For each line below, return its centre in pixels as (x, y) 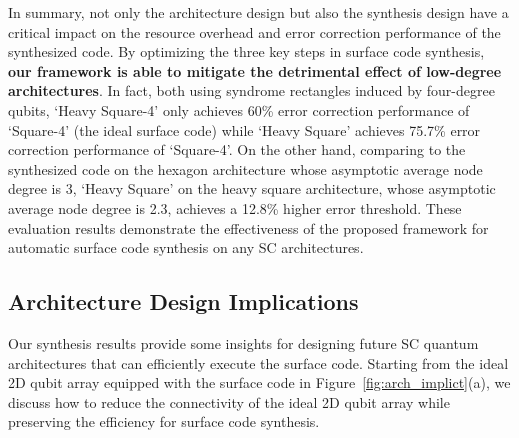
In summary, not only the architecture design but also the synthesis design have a (258, 12)
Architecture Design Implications (183, 301)
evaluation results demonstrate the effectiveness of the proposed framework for (248, 227)
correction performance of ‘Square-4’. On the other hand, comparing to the (237, 149)
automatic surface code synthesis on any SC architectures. (186, 247)
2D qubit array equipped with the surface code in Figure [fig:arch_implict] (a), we (259, 382)
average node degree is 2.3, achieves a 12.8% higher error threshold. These (235, 207)
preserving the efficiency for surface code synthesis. (164, 421)
